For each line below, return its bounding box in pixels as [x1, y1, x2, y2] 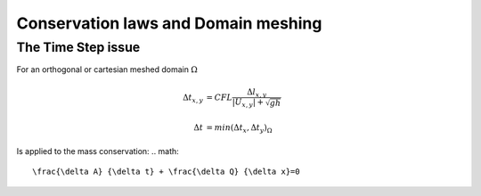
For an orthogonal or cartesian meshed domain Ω [16, 64, 198, 75]
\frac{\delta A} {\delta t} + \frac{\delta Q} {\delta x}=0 [32, 167, 300, 177]
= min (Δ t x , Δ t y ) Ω [206, 123, 273, 135]
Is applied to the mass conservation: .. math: [16, 145, 180, 156]
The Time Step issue [16, 39, 141, 55]
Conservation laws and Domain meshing [16, 13, 322, 33]
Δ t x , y [183, 92, 204, 104]
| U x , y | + [232, 97, 265, 110]
